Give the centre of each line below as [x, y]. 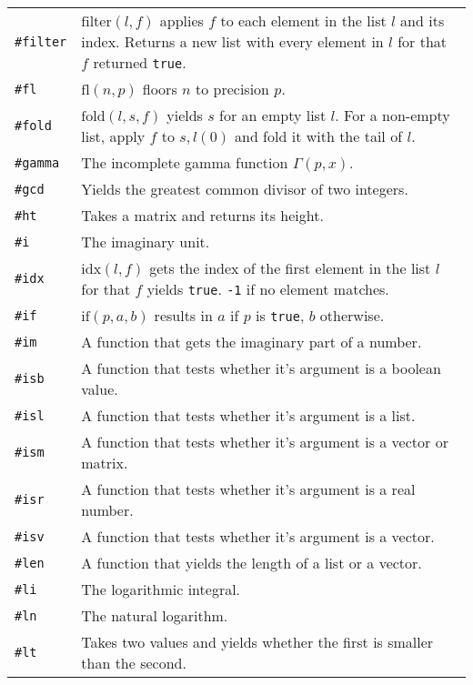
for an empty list [273, 115]
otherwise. [352, 315]
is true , [280, 315]
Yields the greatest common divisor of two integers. [245, 189]
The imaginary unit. [146, 242]
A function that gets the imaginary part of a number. [252, 342]
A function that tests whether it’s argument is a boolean [261, 368]
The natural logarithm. [155, 615]
